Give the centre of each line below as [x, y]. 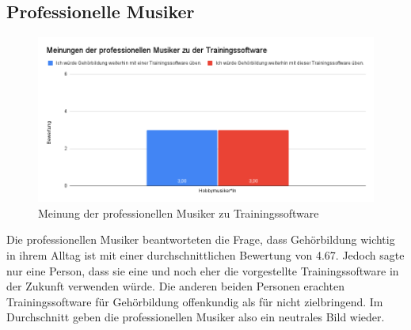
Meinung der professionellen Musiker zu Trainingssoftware [179, 212]
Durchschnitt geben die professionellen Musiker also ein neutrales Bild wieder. [196, 317]
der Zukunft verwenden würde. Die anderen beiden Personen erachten [175, 286]
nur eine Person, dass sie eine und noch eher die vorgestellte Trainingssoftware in [203, 270]
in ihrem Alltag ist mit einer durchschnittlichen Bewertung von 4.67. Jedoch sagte [205, 255]
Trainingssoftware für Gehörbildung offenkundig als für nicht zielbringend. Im [195, 301]
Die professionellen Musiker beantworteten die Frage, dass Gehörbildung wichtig [201, 239]
